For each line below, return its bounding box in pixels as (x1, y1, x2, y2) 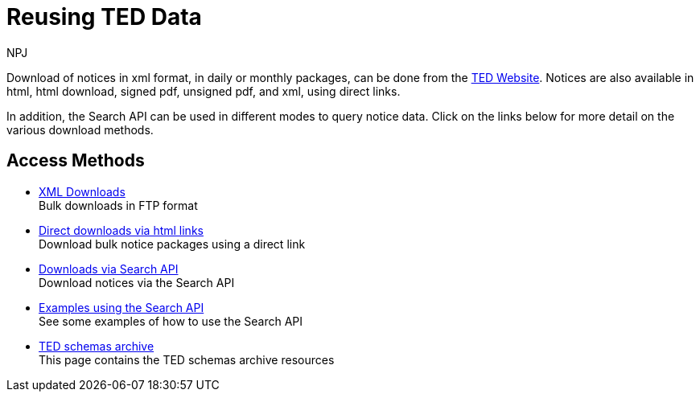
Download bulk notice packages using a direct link (39, 236, 306, 251)
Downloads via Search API (39, 261, 179, 276)
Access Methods (6, 150, 145, 171)
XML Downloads (39, 184, 126, 199)
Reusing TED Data (6, 3, 202, 31)
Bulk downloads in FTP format (39, 198, 198, 212)
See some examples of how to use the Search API (39, 314, 303, 328)
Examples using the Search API (39, 300, 204, 314)
